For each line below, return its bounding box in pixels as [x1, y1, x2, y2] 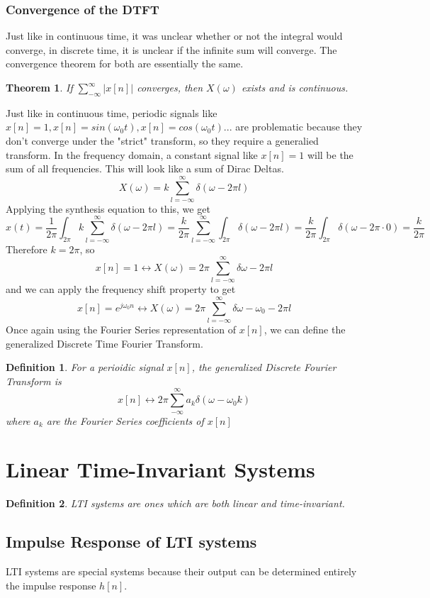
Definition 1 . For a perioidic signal [6, 360, 164, 375]
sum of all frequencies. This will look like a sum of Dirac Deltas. [6, 161, 284, 176]
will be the [307, 147, 353, 162]
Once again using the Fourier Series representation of [6, 322, 236, 337]
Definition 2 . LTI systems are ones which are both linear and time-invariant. [6, 496, 345, 511]
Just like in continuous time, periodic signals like [6, 105, 217, 120]
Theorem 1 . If [6, 80, 73, 94]
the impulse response [6, 577, 96, 592]
